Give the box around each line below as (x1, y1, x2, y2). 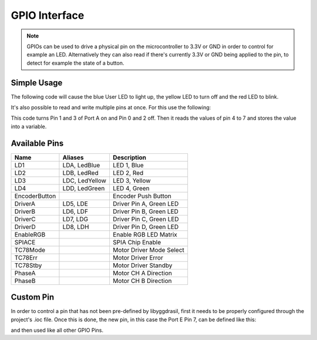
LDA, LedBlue (62, 161, 100, 169)
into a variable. (11, 123, 47, 130)
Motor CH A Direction (112, 269, 173, 277)
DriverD (14, 223, 36, 231)
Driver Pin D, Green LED (112, 223, 179, 231)
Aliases (62, 153, 85, 161)
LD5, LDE (62, 200, 88, 208)
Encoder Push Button (112, 191, 171, 200)
